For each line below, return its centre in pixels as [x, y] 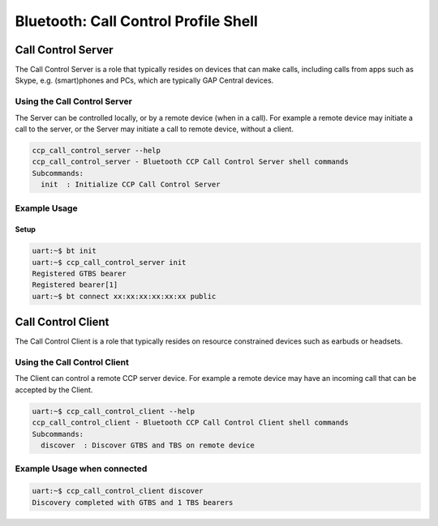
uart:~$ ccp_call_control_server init [109, 262]
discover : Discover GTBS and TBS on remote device [148, 445]
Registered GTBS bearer [79, 274]
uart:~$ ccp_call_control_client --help [113, 411]
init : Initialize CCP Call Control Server [131, 185]
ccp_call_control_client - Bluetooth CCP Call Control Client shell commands [190, 423]
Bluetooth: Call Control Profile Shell [137, 21]
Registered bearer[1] [75, 285]
